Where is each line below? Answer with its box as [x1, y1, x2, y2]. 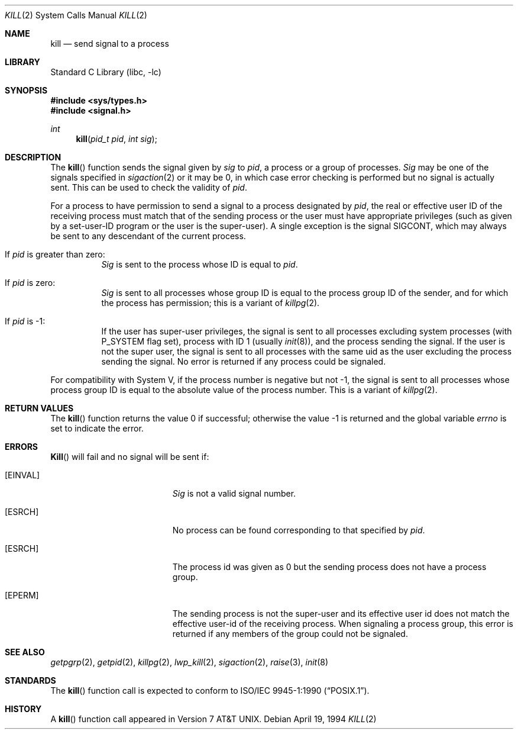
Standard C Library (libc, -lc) [50, 67, 161, 77]
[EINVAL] [5, 470, 40, 480]
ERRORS [5, 442, 38, 452]
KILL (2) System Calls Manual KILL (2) [5, 10, 147, 20]
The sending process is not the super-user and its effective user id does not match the [172, 609, 510, 619]
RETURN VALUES [5, 403, 74, 413]
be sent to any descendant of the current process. [50, 231, 246, 241]
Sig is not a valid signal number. [172, 488, 296, 498]
